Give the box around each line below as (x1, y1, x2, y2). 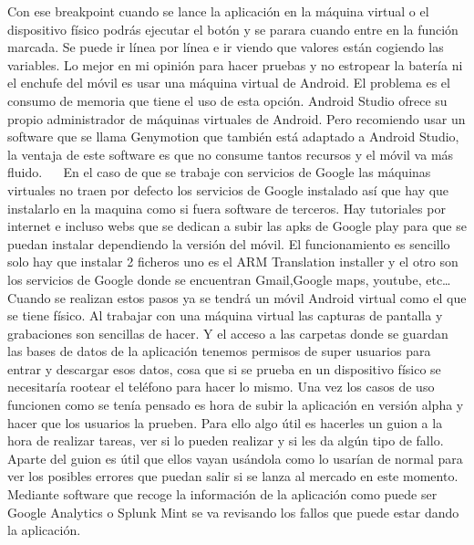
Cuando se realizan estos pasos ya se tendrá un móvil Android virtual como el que (7, 288, 467, 307)
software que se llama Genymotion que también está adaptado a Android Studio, (7, 127, 459, 146)
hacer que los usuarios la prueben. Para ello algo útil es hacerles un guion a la (7, 413, 443, 432)
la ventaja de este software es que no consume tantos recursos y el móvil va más (7, 144, 454, 163)
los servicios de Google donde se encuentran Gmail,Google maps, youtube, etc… (7, 269, 451, 288)
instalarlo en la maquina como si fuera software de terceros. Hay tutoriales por (7, 198, 446, 217)
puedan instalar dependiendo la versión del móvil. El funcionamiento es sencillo (7, 234, 450, 253)
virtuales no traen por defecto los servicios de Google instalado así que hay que (7, 180, 449, 199)
